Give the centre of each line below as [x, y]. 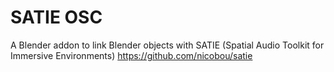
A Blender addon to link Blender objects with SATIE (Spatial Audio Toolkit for [167, 45]
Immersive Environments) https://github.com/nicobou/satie [131, 55]
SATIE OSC [56, 17]
